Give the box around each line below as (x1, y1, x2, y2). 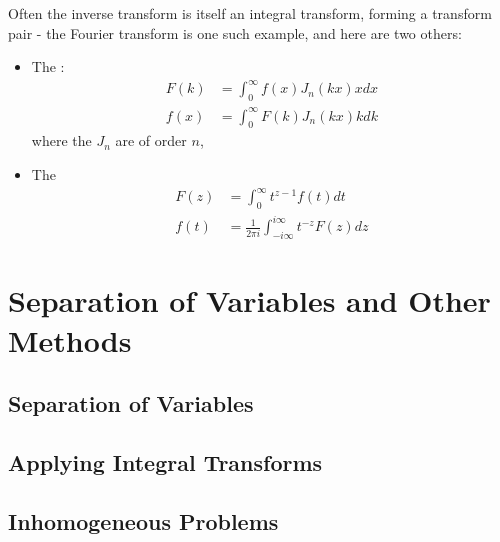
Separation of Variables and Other (8, 280, 491, 321)
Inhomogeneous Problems (8, 505, 279, 536)
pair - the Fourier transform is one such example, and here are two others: (8, 22, 462, 43)
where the (31, 130, 92, 151)
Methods (8, 319, 132, 360)
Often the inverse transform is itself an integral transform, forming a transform (8, 3, 492, 23)
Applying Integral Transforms (8, 447, 323, 478)
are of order (115, 130, 187, 151)
